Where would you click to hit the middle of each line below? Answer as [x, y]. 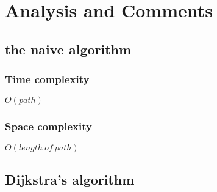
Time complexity [47, 79]
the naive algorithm [68, 49]
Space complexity [48, 126]
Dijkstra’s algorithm [70, 179]
